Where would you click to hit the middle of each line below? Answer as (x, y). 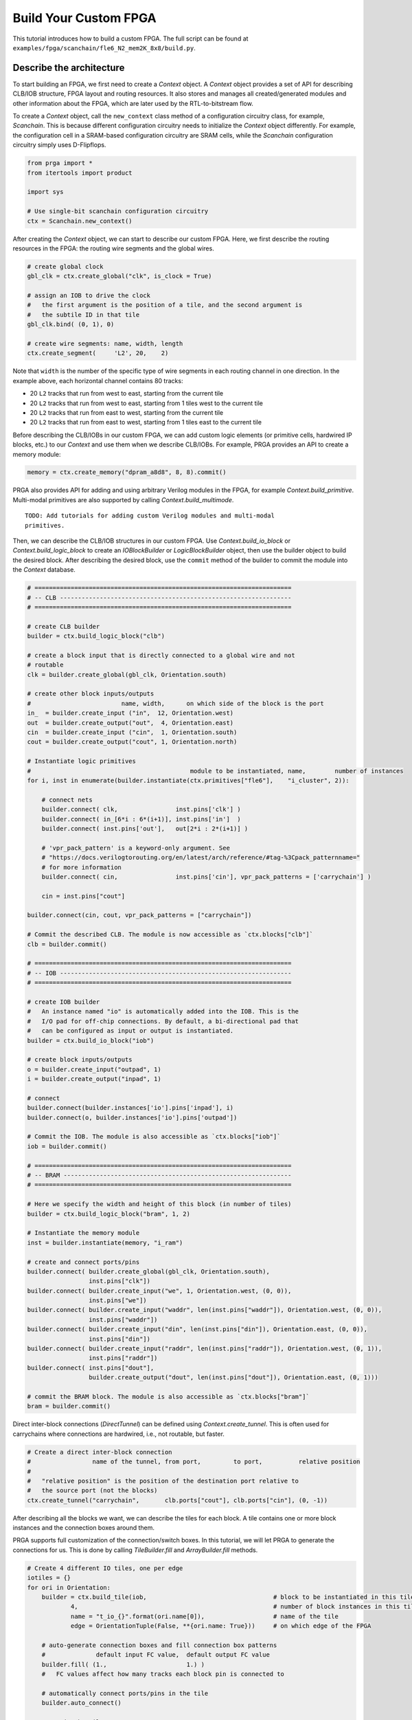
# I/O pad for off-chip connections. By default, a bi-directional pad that (163, 1021)
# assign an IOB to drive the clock (89, 295)
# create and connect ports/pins (83, 1262)
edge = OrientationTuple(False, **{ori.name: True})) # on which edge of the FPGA (221, 1626)
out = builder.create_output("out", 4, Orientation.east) (130, 723)
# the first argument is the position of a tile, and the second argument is (165, 305)
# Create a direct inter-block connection (100, 1452)
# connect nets (67, 799)
